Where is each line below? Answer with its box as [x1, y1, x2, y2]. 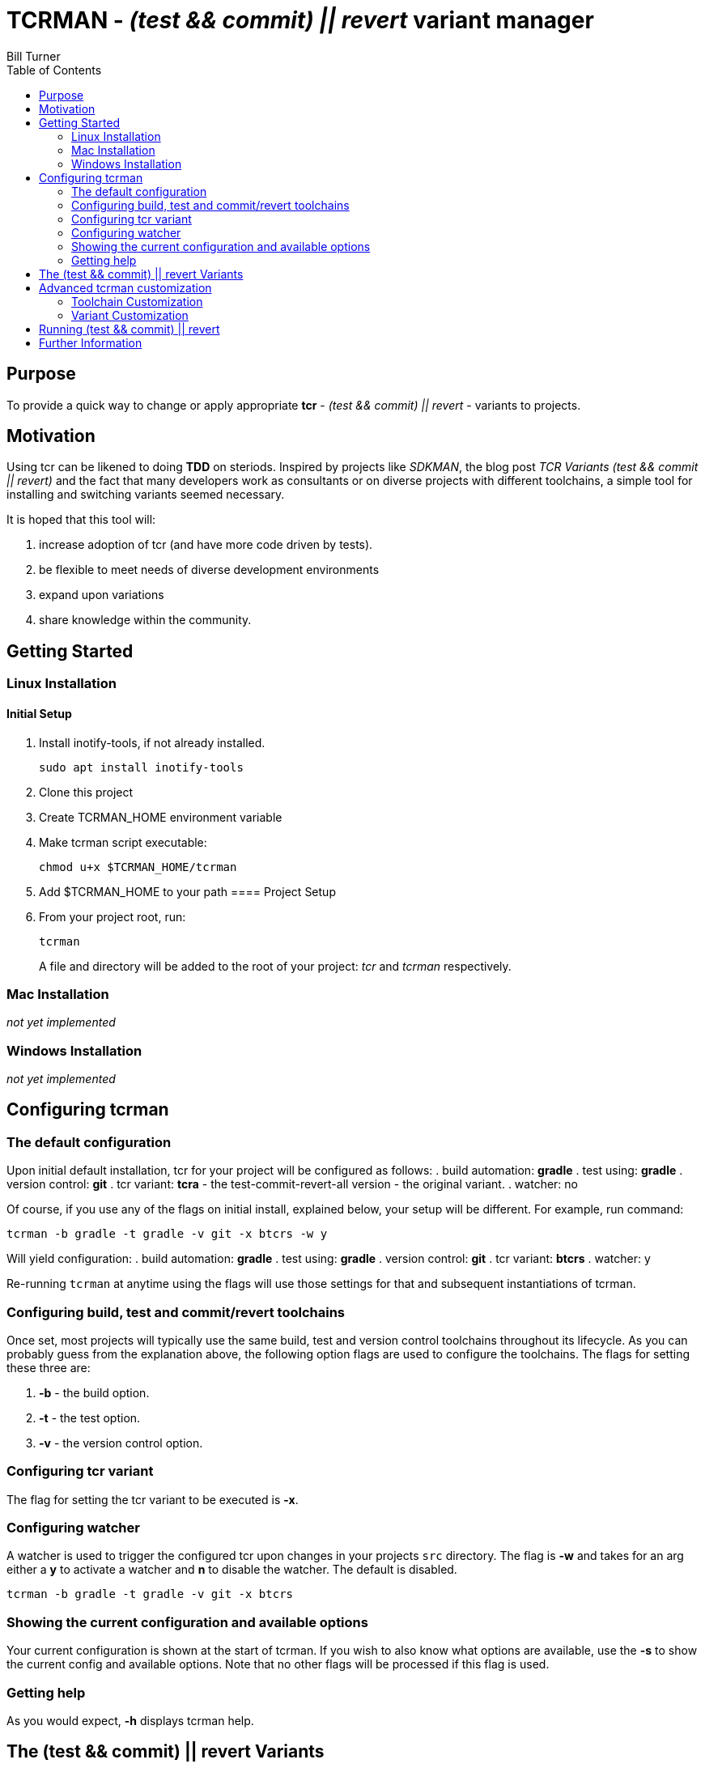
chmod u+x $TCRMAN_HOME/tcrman [39, 860, 237, 873]
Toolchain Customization [71, 294, 203, 308]
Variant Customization [71, 308, 189, 322]
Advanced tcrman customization [39, 280, 212, 295]
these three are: [6, 1360, 91, 1375]
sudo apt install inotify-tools [39, 760, 244, 774]
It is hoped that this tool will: [6, 512, 156, 527]
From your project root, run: [39, 909, 186, 924]
